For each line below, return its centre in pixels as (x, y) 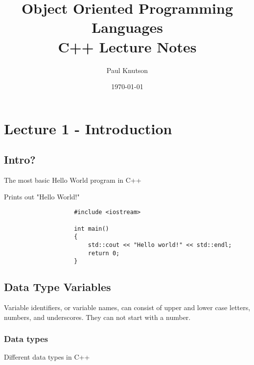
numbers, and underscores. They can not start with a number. (97, 317)
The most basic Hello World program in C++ (73, 180)
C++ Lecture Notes (127, 46)
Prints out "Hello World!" (42, 196)
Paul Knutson (127, 70)
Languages (127, 27)
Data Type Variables (58, 287)
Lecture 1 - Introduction (88, 128)
